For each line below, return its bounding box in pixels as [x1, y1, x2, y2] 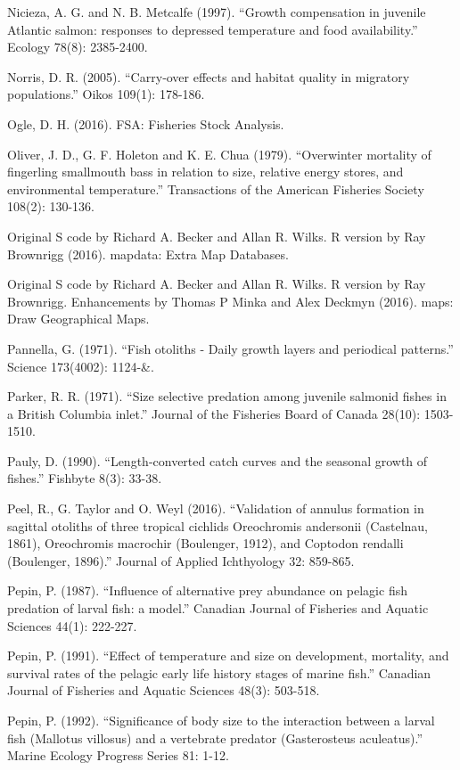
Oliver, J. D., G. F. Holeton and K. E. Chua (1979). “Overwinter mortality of [7, 144, 431, 163]
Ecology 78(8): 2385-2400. [7, 37, 148, 56]
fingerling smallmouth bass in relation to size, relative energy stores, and [7, 162, 404, 181]
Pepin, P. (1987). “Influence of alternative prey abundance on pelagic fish [7, 581, 407, 600]
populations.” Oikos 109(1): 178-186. [7, 85, 205, 103]
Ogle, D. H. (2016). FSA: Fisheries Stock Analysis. [7, 114, 284, 133]
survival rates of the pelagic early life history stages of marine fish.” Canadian [7, 663, 431, 682]
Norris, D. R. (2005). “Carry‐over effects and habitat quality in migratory [7, 67, 410, 86]
